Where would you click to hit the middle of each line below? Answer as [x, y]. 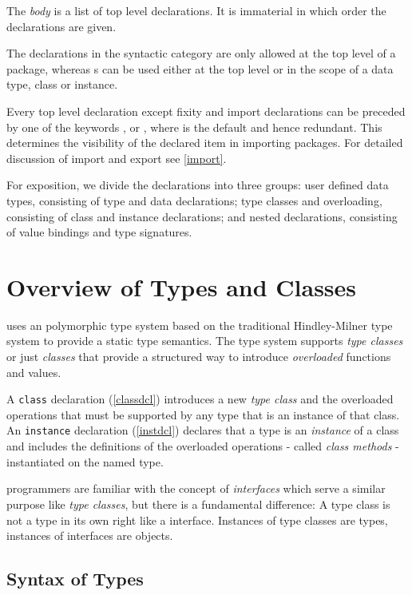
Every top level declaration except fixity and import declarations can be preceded [206, 111]
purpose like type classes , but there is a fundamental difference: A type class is [198, 504]
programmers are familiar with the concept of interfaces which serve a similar [196, 488]
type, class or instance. [62, 84]
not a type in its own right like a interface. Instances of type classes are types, [197, 520]
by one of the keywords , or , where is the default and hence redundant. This [194, 127]
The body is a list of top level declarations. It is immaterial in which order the [196, 10]
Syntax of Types [75, 579]
